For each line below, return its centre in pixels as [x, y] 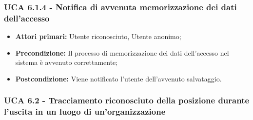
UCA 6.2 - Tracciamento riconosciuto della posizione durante [127, 100]
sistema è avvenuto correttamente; [67, 62]
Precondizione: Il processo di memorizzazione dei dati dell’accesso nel [122, 52]
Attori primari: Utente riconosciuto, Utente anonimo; [98, 36]
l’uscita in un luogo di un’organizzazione [85, 111]
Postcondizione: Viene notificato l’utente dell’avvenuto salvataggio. [118, 78]
